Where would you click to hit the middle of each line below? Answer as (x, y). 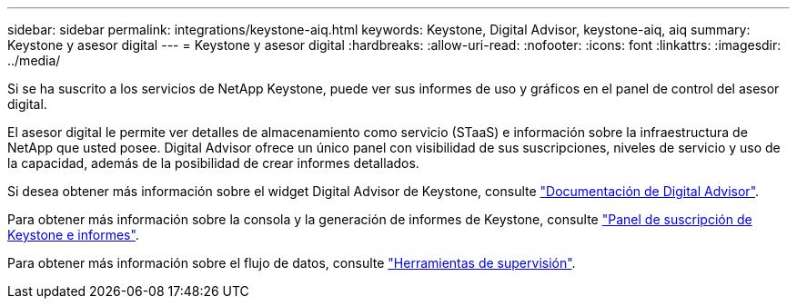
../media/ (34, 60)
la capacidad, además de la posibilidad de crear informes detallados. (213, 163)
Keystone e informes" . (73, 235)
